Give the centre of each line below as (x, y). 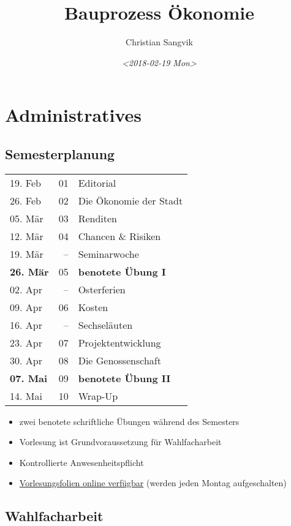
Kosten (93, 307)
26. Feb (25, 200)
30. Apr (26, 360)
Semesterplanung (60, 153)
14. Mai (26, 396)
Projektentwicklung (119, 342)
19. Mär (27, 254)
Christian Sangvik (159, 42)
